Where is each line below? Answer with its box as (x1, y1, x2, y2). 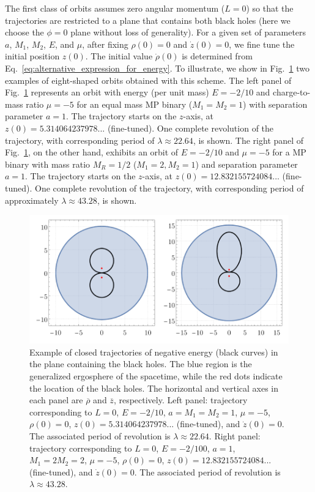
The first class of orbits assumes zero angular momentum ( (5, 2, 225, 14)
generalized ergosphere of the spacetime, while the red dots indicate (29, 369, 283, 382)
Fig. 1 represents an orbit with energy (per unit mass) (5, 86, 209, 99)
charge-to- (273, 86, 311, 99)
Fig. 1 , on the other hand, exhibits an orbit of (5, 146, 179, 158)
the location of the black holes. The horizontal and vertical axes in (29, 381, 279, 394)
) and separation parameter (195, 157, 298, 170)
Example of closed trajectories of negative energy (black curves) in (29, 345, 278, 358)
